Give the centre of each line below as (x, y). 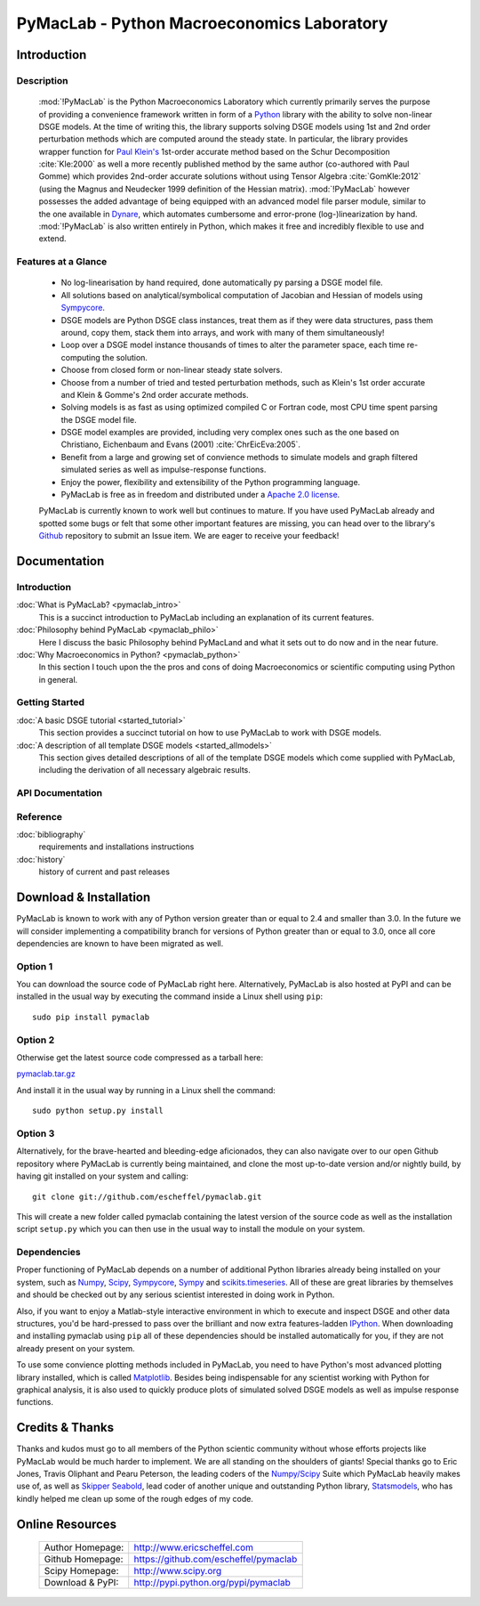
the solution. (125, 357)
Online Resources (67, 1524)
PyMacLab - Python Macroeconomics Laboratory (202, 23)
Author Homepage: (84, 1547)
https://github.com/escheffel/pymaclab (216, 1560)
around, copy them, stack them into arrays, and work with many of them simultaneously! (223, 332)
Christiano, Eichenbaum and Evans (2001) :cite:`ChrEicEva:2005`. (181, 444)
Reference (39, 816)
